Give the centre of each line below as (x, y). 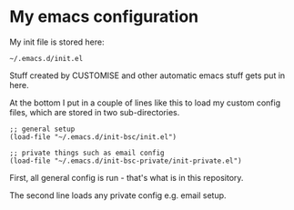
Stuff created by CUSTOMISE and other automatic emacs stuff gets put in (147, 75)
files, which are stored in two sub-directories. (95, 112)
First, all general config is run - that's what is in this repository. (127, 177)
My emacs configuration (104, 17)
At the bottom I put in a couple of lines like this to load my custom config (145, 103)
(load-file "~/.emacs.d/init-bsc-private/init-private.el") (126, 161)
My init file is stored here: (57, 42)
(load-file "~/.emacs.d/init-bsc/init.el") (93, 137)
